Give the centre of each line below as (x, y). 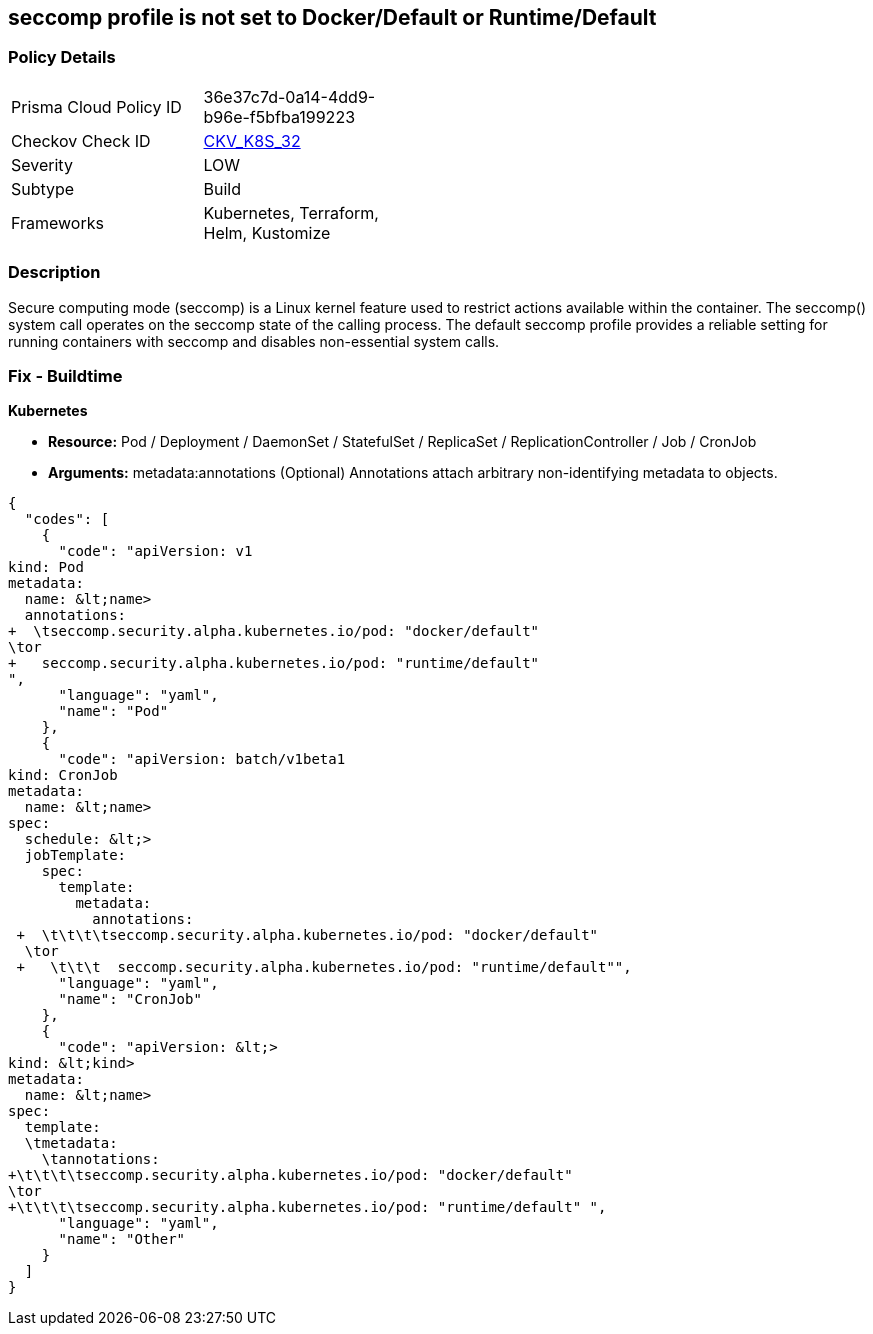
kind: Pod (46, 567)
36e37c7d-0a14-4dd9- (289, 96)
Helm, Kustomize (267, 232)
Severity (42, 164)
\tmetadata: (71, 1143)
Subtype (43, 188)
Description (54, 272)
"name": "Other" (122, 1239)
